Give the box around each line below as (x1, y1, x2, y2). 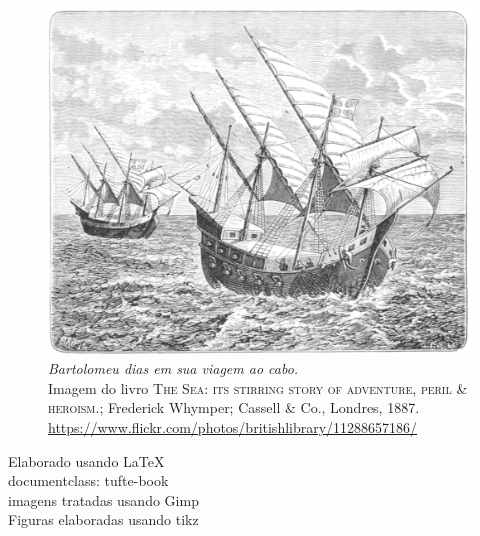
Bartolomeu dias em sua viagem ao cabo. (48, 358, 299, 379)
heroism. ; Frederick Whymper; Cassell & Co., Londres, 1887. (48, 397, 420, 418)
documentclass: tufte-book (8, 470, 169, 491)
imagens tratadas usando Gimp (8, 489, 199, 510)
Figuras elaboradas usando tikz (8, 509, 199, 530)
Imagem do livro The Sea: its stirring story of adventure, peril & (48, 377, 468, 398)
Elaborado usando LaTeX (8, 450, 165, 471)
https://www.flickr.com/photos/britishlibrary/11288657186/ (48, 416, 418, 437)
